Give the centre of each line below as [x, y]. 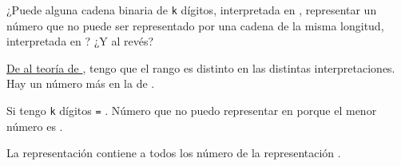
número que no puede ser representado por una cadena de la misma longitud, [195, 25]
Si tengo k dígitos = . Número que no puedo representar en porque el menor [192, 111]
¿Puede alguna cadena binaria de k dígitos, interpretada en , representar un [192, 10]
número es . [35, 126]
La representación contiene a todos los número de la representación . [174, 153]
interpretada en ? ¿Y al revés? [80, 41]
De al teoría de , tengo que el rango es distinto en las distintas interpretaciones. [201, 67]
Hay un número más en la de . [81, 83]
